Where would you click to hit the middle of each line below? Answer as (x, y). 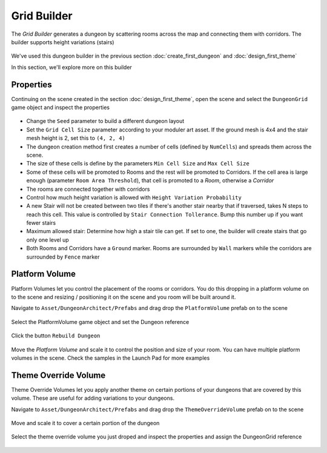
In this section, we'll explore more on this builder (72, 67)
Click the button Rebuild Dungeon (56, 336)
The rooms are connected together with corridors (88, 189)
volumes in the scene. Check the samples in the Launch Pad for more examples (111, 358)
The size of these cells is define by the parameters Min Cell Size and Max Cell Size (138, 164)
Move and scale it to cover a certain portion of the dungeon (85, 423)
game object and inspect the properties (61, 107)
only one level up (48, 240)
